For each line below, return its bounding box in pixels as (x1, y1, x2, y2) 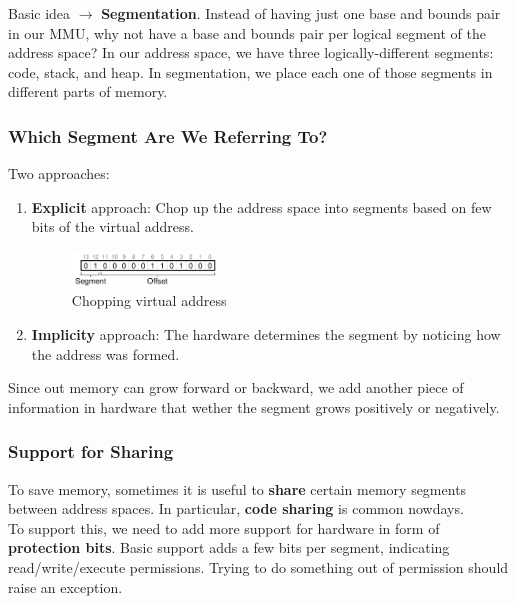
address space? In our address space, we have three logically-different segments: (8, 42, 494, 63)
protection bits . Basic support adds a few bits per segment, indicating (8, 537, 450, 558)
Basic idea (8, 3, 71, 23)
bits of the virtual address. (31, 216, 194, 237)
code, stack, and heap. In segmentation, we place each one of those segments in (8, 61, 493, 82)
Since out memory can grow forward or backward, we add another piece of (8, 377, 464, 398)
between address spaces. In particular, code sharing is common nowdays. (8, 498, 464, 519)
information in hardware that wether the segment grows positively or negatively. (8, 396, 500, 417)
